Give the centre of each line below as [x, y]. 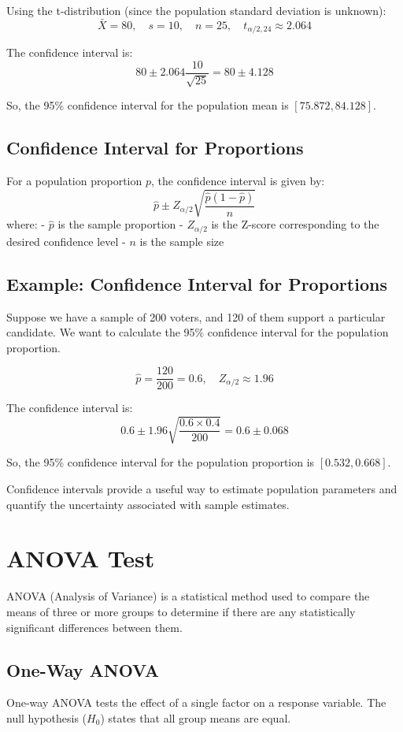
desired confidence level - [66, 241]
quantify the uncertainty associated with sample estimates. [148, 504]
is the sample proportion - [120, 224]
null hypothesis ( [47, 717]
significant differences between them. [94, 627]
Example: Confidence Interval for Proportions [197, 283]
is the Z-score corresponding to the [295, 224]
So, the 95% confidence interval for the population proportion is [161, 462]
